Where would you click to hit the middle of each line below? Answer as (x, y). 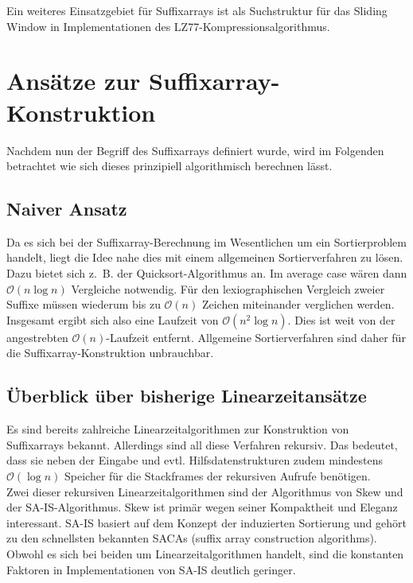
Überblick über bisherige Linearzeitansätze (187, 396)
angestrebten (37, 337)
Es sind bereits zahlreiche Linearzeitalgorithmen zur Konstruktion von (178, 429)
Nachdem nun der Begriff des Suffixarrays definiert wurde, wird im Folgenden (195, 150)
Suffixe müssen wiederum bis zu (84, 304)
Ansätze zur (74, 81)
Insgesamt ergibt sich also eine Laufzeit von (113, 319)
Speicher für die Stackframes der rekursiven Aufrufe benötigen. (217, 476)
